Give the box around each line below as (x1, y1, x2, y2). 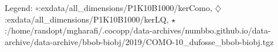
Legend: (5, 2, 33, 13)
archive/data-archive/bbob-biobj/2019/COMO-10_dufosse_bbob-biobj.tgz (5, 35, 274, 47)
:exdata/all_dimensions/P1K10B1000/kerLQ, (5, 13, 169, 25)
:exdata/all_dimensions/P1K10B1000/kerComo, (39, 2, 212, 13)
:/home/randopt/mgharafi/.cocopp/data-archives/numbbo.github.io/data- (5, 24, 271, 36)
